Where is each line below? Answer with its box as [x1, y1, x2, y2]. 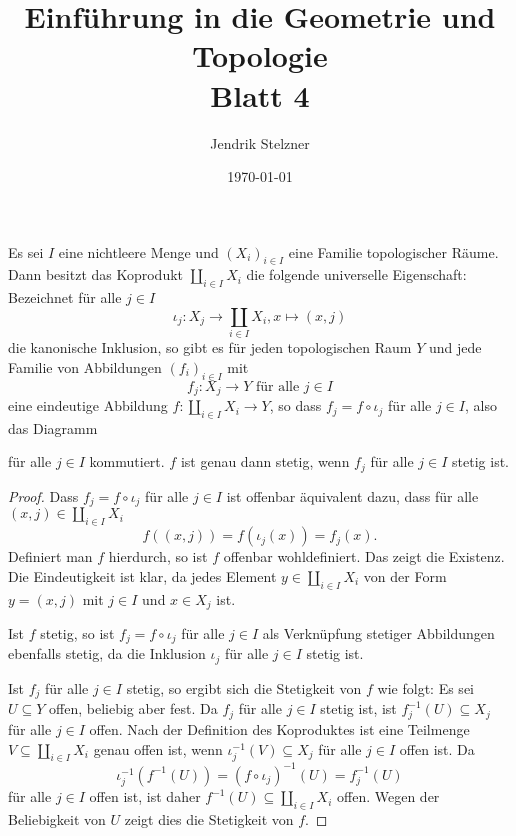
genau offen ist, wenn [93, 738, 223, 759]
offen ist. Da [399, 738, 475, 759]
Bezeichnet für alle [8, 287, 122, 308]
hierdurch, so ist [108, 546, 208, 567]
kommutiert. [89, 451, 165, 472]
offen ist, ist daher [89, 786, 201, 807]
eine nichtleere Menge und [58, 241, 219, 262]
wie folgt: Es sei [377, 677, 474, 698]
